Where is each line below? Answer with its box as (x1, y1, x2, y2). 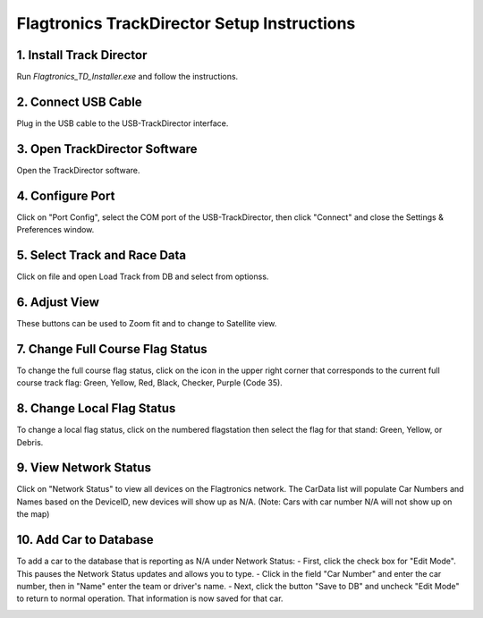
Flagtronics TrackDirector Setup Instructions (16, 13, 356, 33)
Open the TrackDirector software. (16, 165, 140, 175)
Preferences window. (16, 224, 95, 235)
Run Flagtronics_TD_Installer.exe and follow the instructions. (16, 72, 239, 82)
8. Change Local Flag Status (16, 401, 176, 416)
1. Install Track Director (16, 47, 148, 63)
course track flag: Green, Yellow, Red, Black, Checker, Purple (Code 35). (16, 377, 284, 388)
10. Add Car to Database (16, 532, 154, 547)
